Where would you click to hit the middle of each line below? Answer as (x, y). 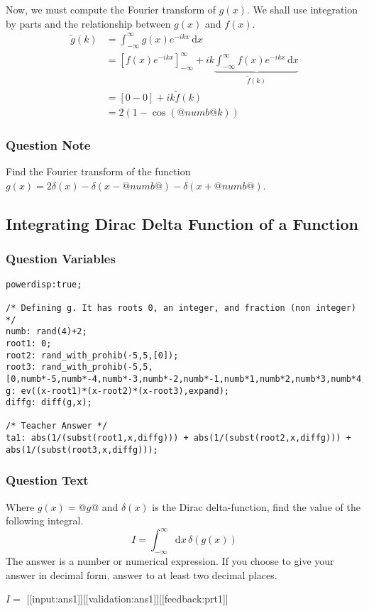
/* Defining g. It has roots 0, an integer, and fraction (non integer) (181, 308)
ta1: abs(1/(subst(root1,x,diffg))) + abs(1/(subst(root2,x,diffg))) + (178, 438)
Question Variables (61, 259)
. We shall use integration (302, 9)
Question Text (47, 480)
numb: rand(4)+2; (46, 332)
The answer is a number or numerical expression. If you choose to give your (170, 561)
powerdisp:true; (44, 284)
